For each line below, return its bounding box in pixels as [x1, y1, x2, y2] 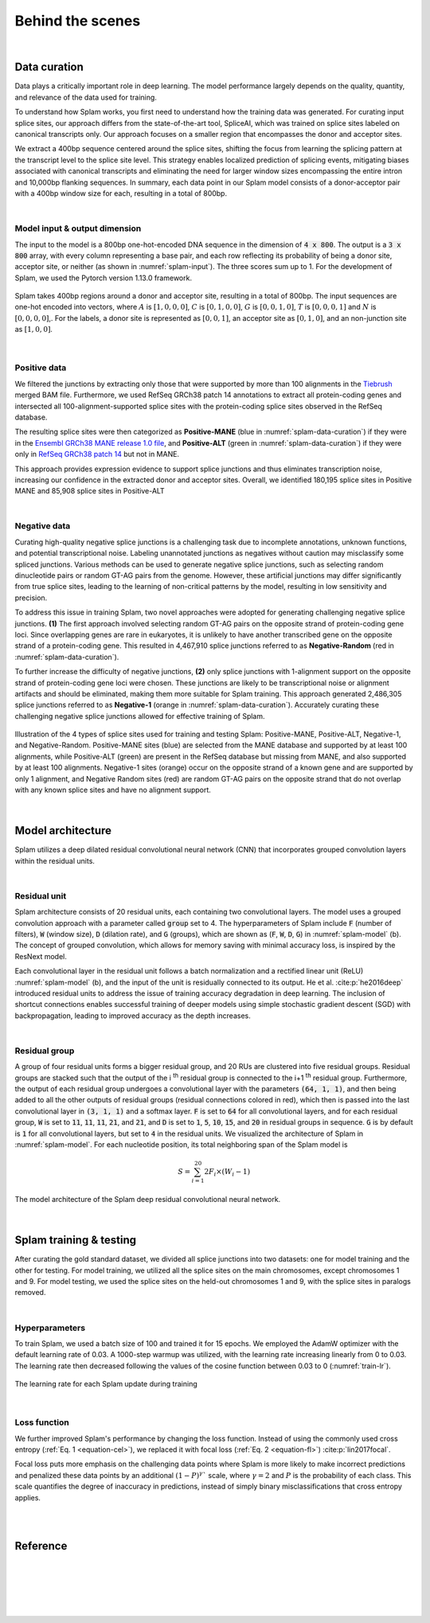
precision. [14, 593, 48, 603]
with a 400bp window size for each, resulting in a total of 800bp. [14, 188, 227, 198]
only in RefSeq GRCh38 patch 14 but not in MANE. [14, 450, 179, 459]
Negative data [14, 521, 71, 532]
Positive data [14, 362, 67, 373]
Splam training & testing [14, 1234, 137, 1247]
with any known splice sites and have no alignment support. [14, 785, 211, 795]
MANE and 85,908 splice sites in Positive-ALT [14, 486, 165, 496]
